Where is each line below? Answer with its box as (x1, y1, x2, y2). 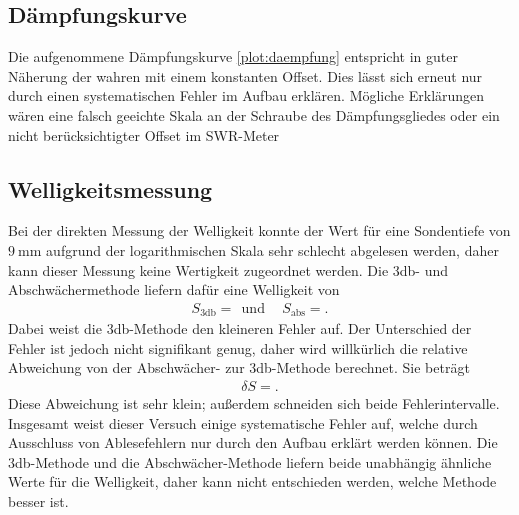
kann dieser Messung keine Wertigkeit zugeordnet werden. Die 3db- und (8, 259, 449, 280)
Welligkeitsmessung (8, 173, 213, 204)
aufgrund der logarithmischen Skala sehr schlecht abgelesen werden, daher (46, 239, 499, 260)
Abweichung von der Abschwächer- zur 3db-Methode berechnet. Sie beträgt (8, 357, 470, 378)
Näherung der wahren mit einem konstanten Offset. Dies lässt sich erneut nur (8, 65, 483, 86)
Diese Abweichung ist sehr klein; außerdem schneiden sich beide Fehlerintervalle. (8, 393, 500, 414)
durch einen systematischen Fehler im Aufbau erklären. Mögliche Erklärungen (8, 85, 485, 106)
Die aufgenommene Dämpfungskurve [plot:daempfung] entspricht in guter (8, 46, 458, 67)
